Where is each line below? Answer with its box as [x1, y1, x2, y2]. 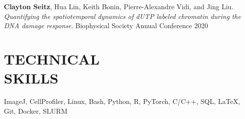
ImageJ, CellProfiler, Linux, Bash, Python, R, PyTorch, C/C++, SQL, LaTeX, [4, 96, 240, 106]
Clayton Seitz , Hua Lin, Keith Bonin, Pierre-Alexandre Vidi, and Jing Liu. [4, 1, 234, 11]
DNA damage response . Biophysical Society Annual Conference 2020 [4, 20, 208, 31]
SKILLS [4, 68, 58, 88]
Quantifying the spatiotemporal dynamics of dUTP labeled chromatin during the [4, 11, 241, 21]
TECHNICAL [4, 49, 100, 68]
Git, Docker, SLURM [4, 105, 68, 116]
